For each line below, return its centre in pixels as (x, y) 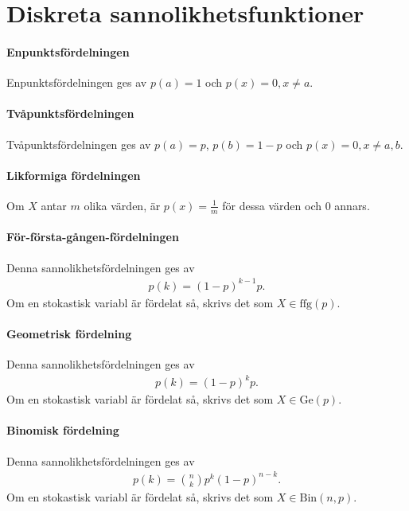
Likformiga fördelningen (74, 175)
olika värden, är (122, 205)
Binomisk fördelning (63, 430)
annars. (352, 205)
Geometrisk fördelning (69, 333)
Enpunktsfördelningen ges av (77, 82)
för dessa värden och (272, 205)
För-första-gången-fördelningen (93, 237)
